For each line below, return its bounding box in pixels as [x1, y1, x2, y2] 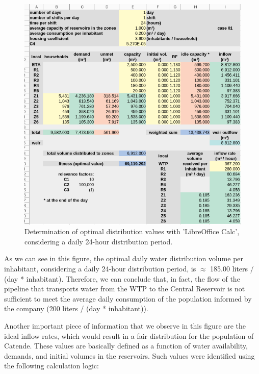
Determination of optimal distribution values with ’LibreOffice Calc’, [24, 226, 240, 237]
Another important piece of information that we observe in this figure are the [4, 320, 246, 331]
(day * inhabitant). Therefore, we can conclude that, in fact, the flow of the [4, 273, 240, 284]
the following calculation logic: [4, 360, 99, 371]
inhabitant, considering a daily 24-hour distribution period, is [4, 263, 196, 274]
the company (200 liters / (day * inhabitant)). [4, 303, 148, 314]
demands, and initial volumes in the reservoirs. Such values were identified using [4, 350, 255, 361]
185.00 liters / [210, 263, 254, 274]
